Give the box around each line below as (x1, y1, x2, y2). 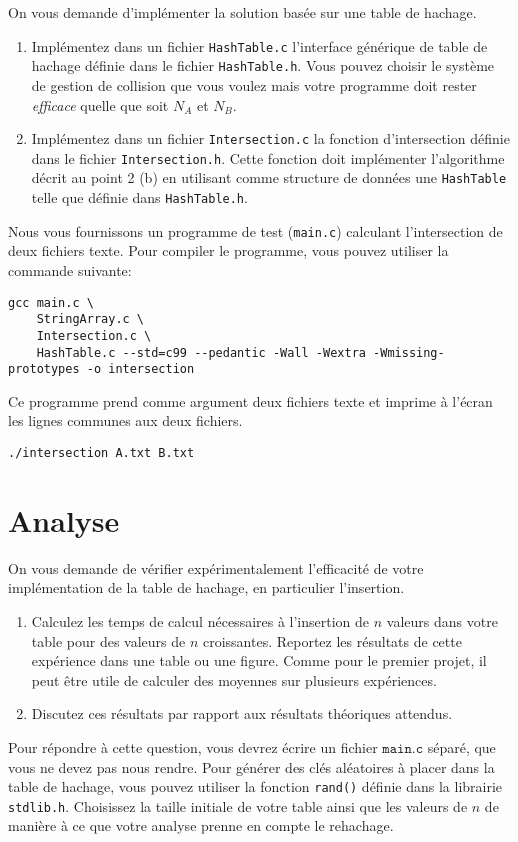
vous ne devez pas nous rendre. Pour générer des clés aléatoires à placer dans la (8, 756, 495, 777)
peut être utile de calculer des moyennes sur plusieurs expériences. (31, 669, 437, 690)
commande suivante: (8, 259, 132, 280)
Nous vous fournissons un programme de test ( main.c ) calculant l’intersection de (8, 220, 503, 241)
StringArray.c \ (36, 312, 145, 327)
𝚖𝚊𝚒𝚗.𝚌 (382, 741, 423, 756)
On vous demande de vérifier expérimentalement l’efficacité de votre (8, 557, 424, 578)
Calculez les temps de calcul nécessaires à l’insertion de (31, 611, 370, 631)
